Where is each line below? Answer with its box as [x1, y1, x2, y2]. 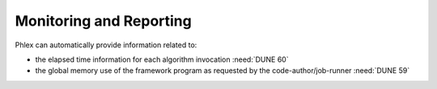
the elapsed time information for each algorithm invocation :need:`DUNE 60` [35, 55, 289, 64]
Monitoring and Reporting [15, 12, 192, 30]
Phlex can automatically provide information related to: [15, 40, 197, 50]
